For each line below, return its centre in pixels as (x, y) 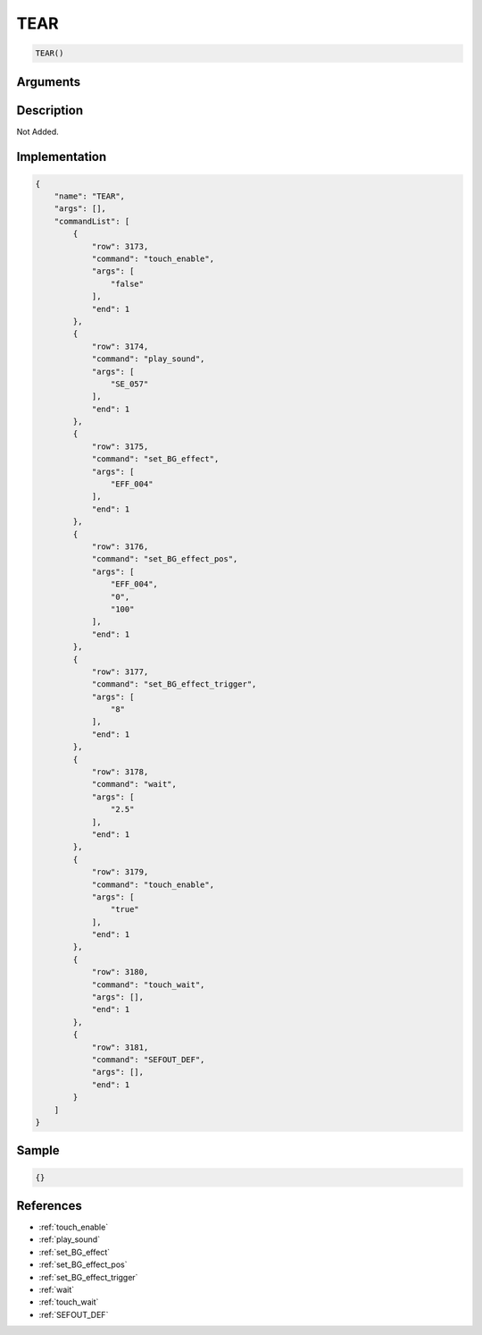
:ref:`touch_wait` (69, 1302)
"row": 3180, (120, 972)
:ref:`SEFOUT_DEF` (74, 1314)
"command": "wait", (134, 784)
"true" (125, 909)
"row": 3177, (120, 672)
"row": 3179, (120, 872)
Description (50, 110)
